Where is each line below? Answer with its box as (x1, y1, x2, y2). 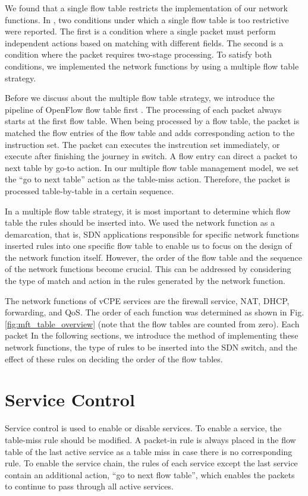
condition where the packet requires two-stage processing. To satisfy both (5, 48, 272, 61)
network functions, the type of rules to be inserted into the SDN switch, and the (5, 341, 297, 353)
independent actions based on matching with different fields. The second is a (5, 36, 284, 49)
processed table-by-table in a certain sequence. (5, 184, 174, 197)
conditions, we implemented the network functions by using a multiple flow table (5, 59, 299, 72)
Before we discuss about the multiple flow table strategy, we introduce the (5, 91, 275, 104)
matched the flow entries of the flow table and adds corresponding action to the (5, 126, 295, 138)
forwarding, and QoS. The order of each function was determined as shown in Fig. (5, 306, 304, 318)
